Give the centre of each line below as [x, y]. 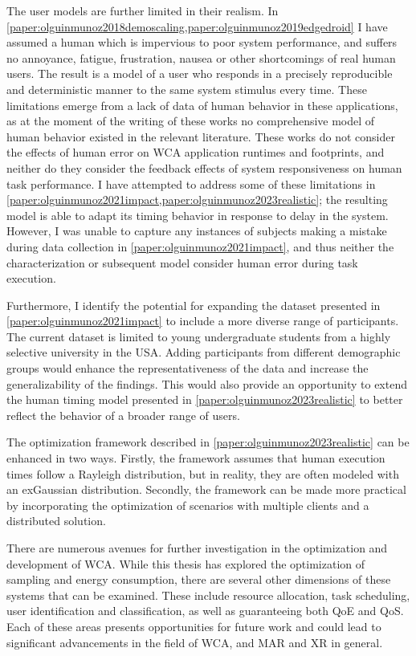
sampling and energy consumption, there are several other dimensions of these [199, 579]
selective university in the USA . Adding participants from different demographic [204, 352]
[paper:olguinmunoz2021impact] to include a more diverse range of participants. [203, 321]
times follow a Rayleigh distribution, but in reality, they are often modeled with [203, 473]
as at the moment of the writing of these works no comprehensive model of [191, 121]
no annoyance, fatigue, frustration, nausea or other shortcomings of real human [201, 57]
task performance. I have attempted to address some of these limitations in [191, 183]
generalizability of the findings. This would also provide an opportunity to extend [207, 383]
